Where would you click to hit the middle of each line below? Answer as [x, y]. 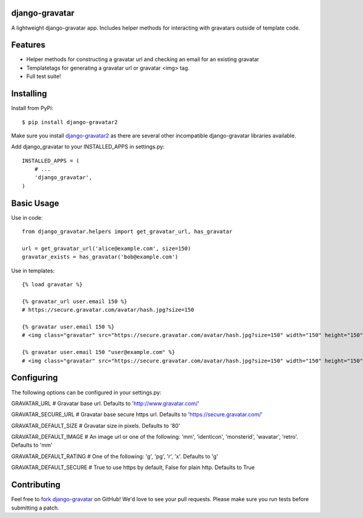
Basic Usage [35, 203]
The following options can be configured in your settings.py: [86, 392]
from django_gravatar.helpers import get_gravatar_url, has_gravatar [127, 232]
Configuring [34, 378]
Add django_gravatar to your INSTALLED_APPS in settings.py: [88, 147]
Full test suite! [44, 76]
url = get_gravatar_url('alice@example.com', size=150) [106, 248]
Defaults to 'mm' [32, 445]
